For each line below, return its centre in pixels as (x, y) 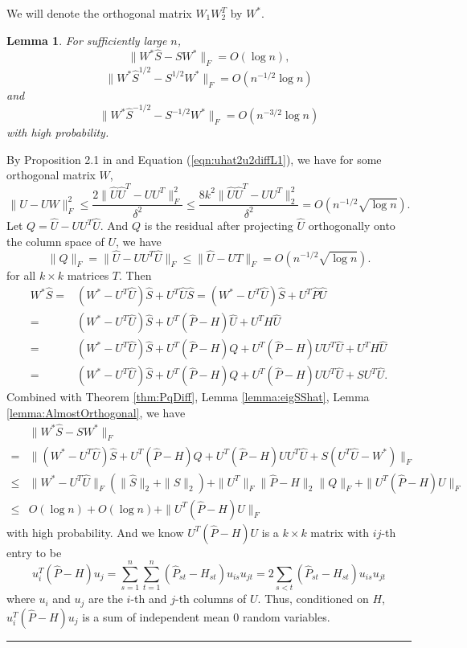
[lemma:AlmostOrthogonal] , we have (96, 412)
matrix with (340, 532)
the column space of (55, 241)
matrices (88, 275)
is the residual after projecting (219, 226)
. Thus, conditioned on (313, 599)
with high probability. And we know (95, 532)
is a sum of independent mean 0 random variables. (206, 616)
